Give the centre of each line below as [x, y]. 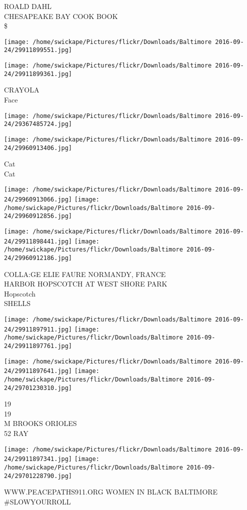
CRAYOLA [22, 90]
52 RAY [16, 433]
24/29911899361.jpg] [38, 74]
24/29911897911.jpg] [38, 329]
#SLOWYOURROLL [37, 501]
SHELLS [17, 303]
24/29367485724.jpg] [38, 124]
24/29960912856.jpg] [38, 216]
